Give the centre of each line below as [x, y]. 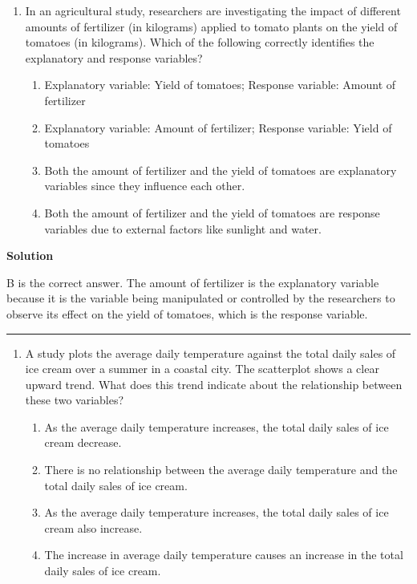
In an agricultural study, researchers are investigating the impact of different [213, 10]
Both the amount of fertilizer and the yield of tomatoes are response [212, 212]
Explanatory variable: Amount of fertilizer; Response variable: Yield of [218, 127]
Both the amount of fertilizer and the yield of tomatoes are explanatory [221, 170]
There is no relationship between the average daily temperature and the [221, 470]
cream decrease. [83, 442]
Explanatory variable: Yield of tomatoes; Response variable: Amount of [220, 85]
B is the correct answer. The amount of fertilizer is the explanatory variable [193, 282]
